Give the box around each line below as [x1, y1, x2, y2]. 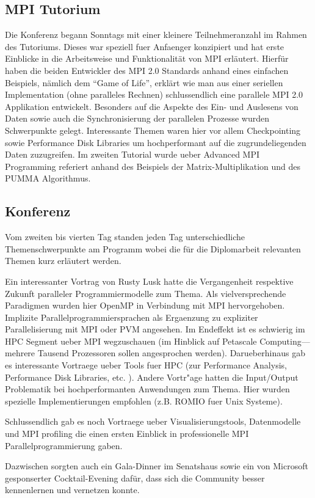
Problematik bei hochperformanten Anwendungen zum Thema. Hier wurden [5, 383, 290, 395]
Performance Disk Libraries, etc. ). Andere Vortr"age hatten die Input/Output [5, 370, 299, 383]
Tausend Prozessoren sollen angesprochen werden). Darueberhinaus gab [37, 346, 305, 359]
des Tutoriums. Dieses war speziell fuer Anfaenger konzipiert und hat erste [5, 40, 284, 53]
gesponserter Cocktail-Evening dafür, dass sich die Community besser [5, 471, 265, 484]
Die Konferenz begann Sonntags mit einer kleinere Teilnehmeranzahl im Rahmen [5, 28, 307, 41]
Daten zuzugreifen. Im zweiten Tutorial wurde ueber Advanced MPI [5, 148, 260, 161]
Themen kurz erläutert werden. [5, 254, 121, 267]
